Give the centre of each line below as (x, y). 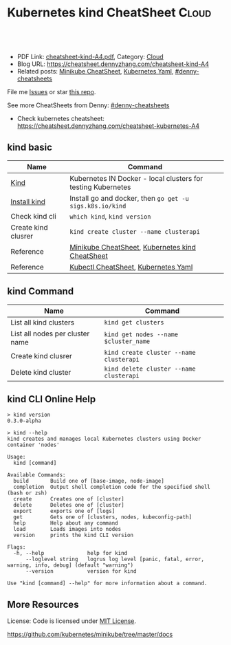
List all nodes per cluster (50, 334)
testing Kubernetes (100, 187)
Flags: (16, 547)
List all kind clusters (42, 322)
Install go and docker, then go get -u (129, 198)
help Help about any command (66, 523)
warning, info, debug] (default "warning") (70, 565)
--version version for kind (81, 571)
